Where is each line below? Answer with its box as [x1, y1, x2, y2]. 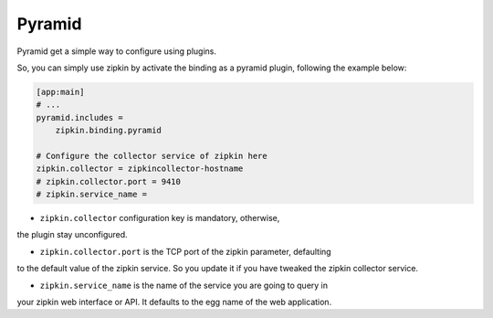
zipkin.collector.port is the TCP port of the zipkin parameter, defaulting [39, 246, 332, 257]
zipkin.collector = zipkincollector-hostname [36, 164, 244, 174]
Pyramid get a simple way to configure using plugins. [16, 46, 216, 57]
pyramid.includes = [36, 112, 123, 122]
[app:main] [36, 87, 85, 97]
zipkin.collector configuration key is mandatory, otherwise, [39, 213, 280, 224]
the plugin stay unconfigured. [16, 229, 128, 240]
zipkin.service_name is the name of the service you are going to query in [39, 280, 329, 291]
